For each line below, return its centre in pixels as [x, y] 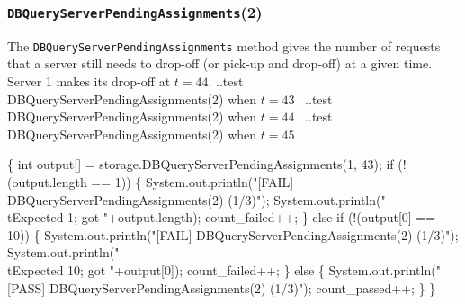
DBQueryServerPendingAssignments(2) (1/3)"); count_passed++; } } [242, 287]
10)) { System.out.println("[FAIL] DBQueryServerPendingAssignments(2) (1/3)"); [233, 234]
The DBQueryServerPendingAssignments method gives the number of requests [224, 45]
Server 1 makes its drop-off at [89, 81]
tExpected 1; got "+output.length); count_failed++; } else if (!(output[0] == [222, 217]
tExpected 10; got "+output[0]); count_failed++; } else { [166, 269]
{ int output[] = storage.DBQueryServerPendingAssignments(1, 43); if [201, 164]
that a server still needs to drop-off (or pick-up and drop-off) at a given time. [220, 63]
